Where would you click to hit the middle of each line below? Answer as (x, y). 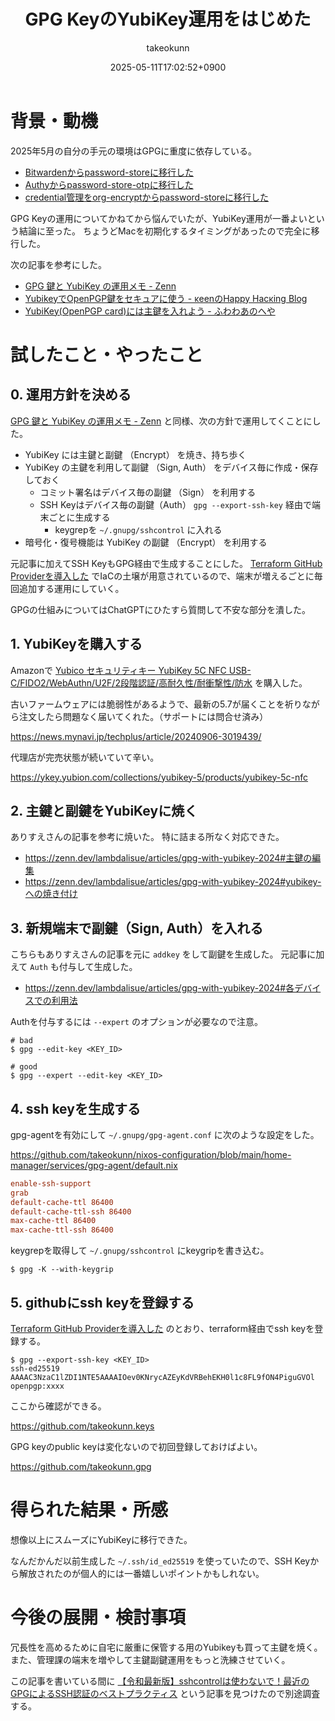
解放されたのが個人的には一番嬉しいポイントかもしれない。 (141, 1573)
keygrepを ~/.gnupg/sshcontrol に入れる (138, 529)
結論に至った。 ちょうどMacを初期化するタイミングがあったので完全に (165, 231)
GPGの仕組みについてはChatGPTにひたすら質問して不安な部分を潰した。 (161, 609)
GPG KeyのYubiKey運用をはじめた (168, 19)
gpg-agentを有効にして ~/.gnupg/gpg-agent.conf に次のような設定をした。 (165, 1134)
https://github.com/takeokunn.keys (82, 1426)
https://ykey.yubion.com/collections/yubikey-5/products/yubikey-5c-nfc (159, 777)
